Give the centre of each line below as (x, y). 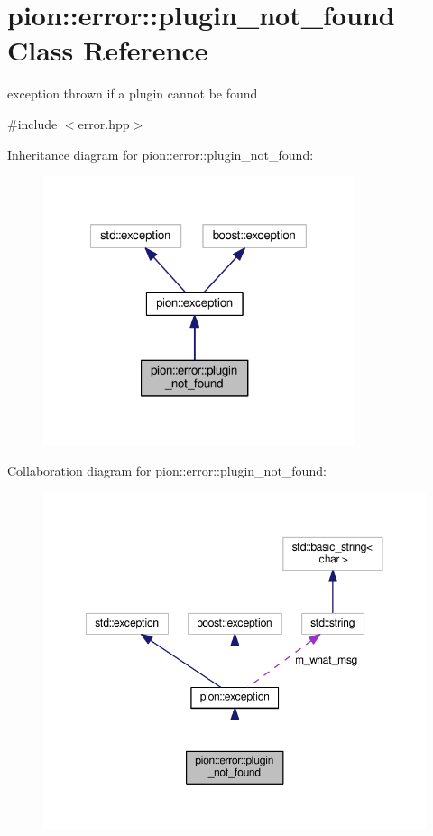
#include (32, 123)
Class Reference (108, 50)
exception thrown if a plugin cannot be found (133, 93)
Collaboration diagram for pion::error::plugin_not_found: (167, 471)
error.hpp (104, 123)
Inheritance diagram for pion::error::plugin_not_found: (161, 154)
